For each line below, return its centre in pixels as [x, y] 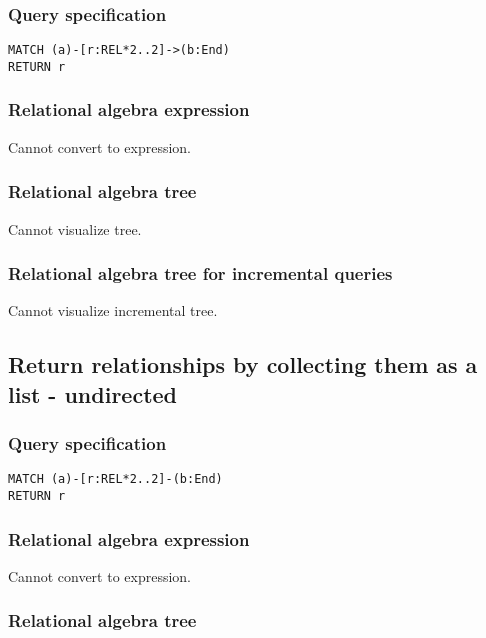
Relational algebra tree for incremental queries [200, 273]
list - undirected [93, 393]
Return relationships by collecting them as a [243, 364]
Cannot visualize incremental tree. [113, 310]
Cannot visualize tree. [75, 228]
